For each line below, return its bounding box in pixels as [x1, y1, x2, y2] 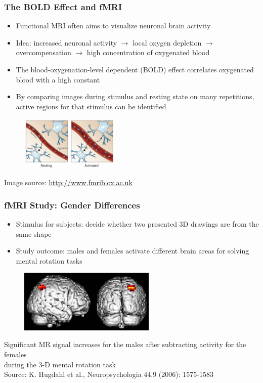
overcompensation [16, 47, 71, 58]
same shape [16, 228, 52, 239]
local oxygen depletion [133, 37, 202, 48]
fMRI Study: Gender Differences [4, 198, 140, 211]
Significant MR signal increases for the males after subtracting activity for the [4, 339, 246, 350]
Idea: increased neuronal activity [16, 37, 117, 48]
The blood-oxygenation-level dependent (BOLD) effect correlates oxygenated [16, 64, 254, 74]
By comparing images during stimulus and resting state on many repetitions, [16, 91, 254, 102]
